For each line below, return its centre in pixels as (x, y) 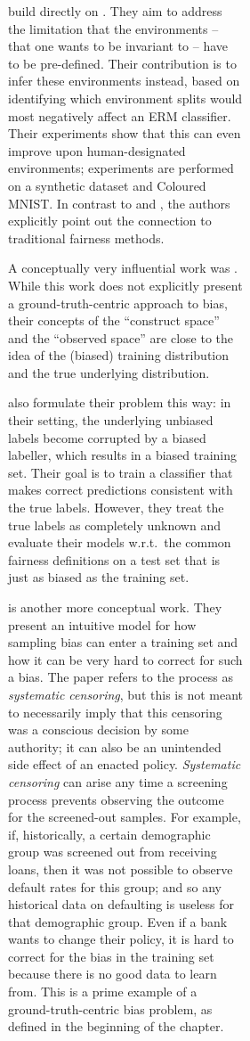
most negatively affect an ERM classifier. (120, 115)
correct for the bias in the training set (111, 956)
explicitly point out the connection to (110, 221)
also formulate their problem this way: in (120, 402)
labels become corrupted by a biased (107, 437)
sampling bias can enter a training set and (123, 642)
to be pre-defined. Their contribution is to (122, 63)
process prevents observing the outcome (116, 799)
